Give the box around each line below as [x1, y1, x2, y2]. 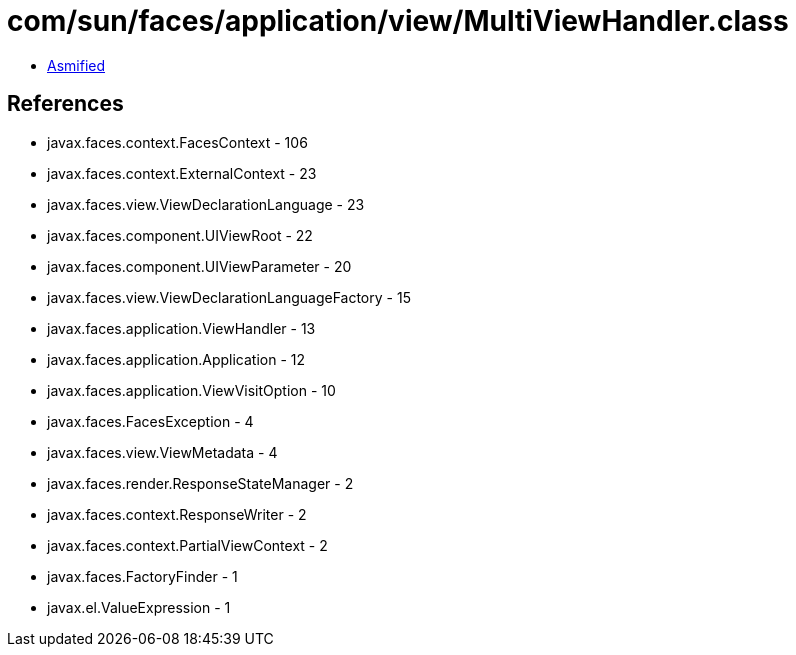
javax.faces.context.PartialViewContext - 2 [47, 536, 328, 554]
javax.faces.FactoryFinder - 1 [47, 567, 238, 585]
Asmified [47, 56, 106, 74]
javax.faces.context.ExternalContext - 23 [47, 164, 317, 182]
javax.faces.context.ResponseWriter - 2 [47, 505, 307, 523]
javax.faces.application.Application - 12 [47, 350, 306, 368]
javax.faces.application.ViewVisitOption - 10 [47, 381, 336, 399]
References [7, 91, 124, 117]
